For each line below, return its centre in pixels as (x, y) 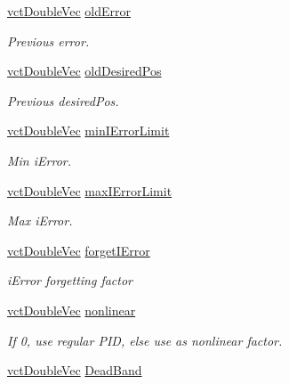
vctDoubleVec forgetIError (79, 250)
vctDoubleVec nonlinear (72, 310)
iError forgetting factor (70, 280)
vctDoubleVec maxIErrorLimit (90, 190)
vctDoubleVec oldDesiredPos (84, 71)
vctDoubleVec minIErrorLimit (88, 131)
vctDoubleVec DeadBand (75, 370)
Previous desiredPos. (63, 100)
